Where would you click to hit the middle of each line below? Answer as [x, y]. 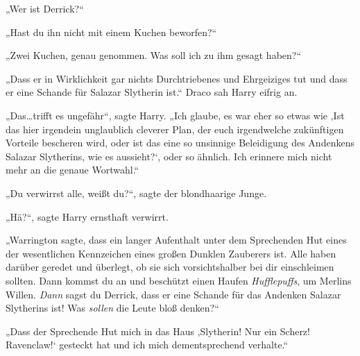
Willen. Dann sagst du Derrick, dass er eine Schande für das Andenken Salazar [173, 294]
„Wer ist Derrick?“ [45, 8]
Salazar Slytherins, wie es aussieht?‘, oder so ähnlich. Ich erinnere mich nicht [169, 156]
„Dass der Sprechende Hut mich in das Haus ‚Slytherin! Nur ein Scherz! [158, 331]
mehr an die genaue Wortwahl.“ [72, 170]
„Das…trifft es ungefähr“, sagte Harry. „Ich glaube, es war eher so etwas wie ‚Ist [175, 115]
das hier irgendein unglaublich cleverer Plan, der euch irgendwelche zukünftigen [175, 129]
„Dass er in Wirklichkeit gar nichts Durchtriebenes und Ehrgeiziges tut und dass [177, 78]
